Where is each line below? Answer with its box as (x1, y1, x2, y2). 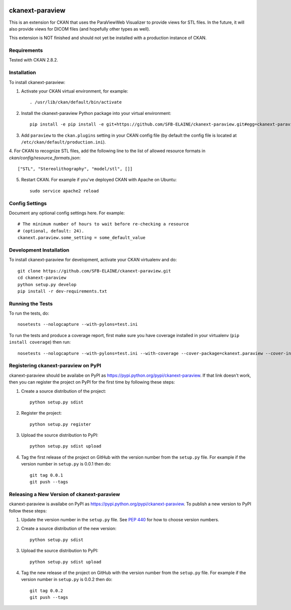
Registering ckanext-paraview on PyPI (9, 362, 101, 369)
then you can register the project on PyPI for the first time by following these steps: (9, 379, 175, 385)
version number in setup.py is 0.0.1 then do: (21, 461, 112, 467)
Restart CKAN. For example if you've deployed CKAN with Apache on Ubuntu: (21, 177, 177, 183)
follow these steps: (9, 508, 47, 514)
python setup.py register (30, 421, 92, 427)
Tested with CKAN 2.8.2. (9, 57, 58, 63)
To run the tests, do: (9, 310, 49, 316)
